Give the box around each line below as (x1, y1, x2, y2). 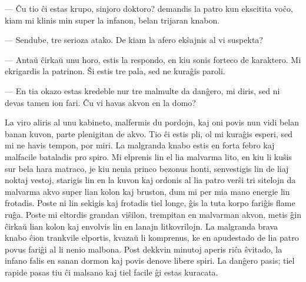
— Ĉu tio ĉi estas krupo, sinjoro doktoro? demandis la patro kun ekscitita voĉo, (5, 2, 293, 14)
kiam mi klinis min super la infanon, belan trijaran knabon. (5, 14, 220, 26)
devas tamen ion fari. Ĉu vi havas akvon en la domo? (5, 96, 196, 108)
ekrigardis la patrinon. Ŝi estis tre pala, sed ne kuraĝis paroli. (5, 65, 225, 77)
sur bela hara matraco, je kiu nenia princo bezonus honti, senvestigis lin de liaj (5, 162, 289, 174)
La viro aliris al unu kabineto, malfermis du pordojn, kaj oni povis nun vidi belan (5, 116, 300, 128)
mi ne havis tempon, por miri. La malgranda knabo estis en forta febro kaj (5, 139, 275, 151)
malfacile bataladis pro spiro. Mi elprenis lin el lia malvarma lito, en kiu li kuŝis (5, 150, 292, 162)
